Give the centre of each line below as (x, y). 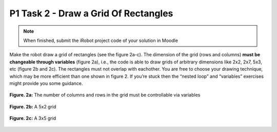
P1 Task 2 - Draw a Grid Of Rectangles (91, 13)
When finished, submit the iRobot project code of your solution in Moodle (101, 40)
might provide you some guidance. (46, 83)
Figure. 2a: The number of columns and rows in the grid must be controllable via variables (105, 95)
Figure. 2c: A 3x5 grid (33, 118)
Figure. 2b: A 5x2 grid (33, 106)
